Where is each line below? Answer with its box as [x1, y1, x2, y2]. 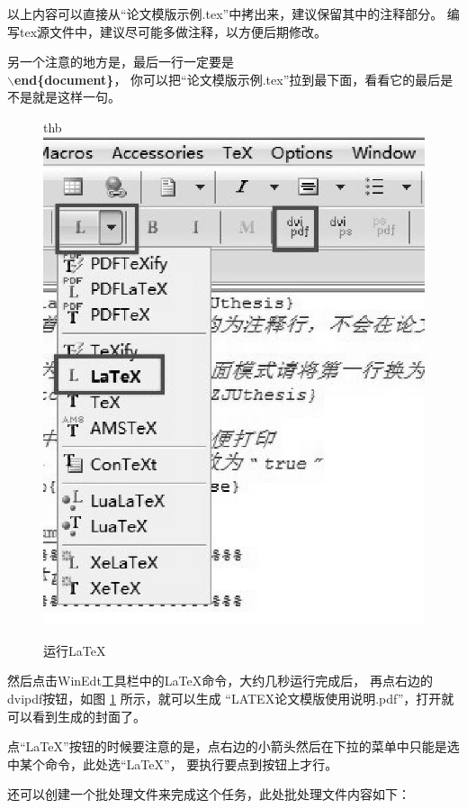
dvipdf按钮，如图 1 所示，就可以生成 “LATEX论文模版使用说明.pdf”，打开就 [7, 689, 454, 708]
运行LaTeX [43, 641, 106, 659]
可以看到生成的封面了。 [7, 706, 146, 725]
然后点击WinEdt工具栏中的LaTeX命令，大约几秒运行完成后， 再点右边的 [7, 671, 433, 690]
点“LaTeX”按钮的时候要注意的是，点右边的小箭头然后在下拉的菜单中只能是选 [7, 737, 460, 756]
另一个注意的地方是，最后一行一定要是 [7, 52, 234, 71]
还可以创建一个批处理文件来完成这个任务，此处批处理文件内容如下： [7, 785, 410, 804]
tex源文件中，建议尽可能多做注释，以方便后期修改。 [19, 22, 328, 41]
